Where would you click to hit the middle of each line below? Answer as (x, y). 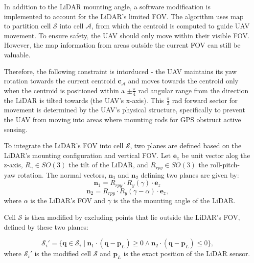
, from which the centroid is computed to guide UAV (171, 26)
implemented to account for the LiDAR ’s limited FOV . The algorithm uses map (124, 16)
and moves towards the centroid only (183, 81)
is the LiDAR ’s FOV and (68, 200)
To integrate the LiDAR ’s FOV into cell (64, 145)
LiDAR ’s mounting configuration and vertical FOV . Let (88, 155)
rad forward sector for (205, 100)
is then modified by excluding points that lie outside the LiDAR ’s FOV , (132, 217)
